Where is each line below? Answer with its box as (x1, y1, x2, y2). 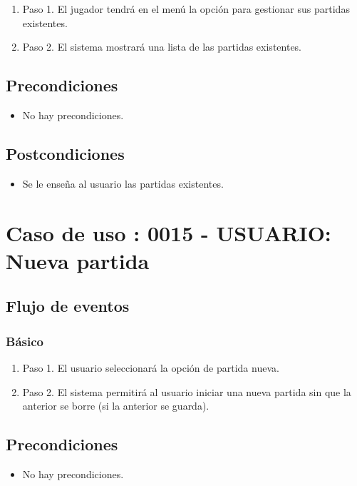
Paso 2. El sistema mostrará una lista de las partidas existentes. (22, 39, 302, 54)
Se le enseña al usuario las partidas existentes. (22, 176, 224, 191)
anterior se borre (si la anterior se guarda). (22, 398, 209, 413)
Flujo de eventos (6, 295, 130, 317)
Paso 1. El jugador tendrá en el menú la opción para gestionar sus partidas (22, 1, 350, 16)
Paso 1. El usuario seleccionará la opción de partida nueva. (22, 360, 279, 375)
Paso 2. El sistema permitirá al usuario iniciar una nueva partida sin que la (22, 384, 351, 399)
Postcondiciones (6, 142, 125, 164)
